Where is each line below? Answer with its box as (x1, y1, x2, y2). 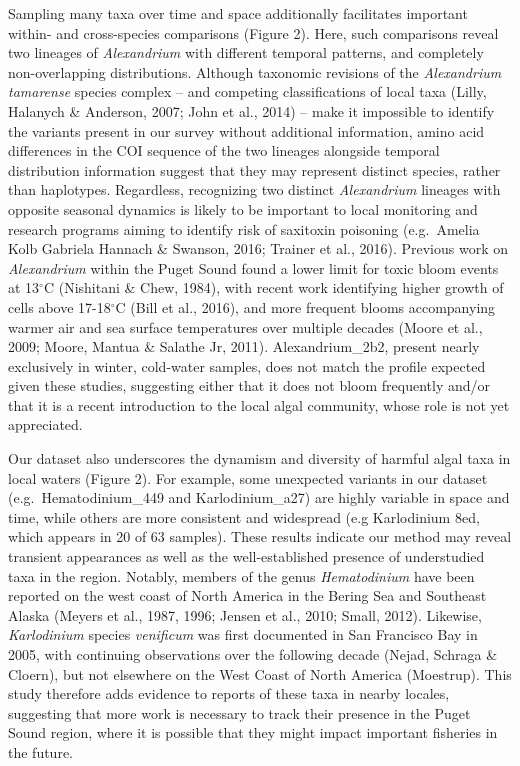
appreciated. (8, 414, 83, 435)
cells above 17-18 (8, 296, 111, 317)
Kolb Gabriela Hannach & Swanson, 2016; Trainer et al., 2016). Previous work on (8, 238, 509, 259)
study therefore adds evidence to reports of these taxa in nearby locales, (8, 683, 450, 704)
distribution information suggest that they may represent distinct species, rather (8, 159, 501, 180)
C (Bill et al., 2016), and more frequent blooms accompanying (115, 296, 496, 317)
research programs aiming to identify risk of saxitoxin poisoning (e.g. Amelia (8, 218, 480, 239)
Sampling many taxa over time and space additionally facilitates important (8, 3, 468, 23)
